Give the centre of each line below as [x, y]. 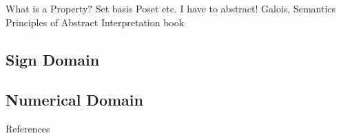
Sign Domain [53, 59]
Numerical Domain [74, 100]
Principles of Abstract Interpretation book [95, 22]
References [28, 129]
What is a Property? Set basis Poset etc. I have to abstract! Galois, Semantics [171, 8]
